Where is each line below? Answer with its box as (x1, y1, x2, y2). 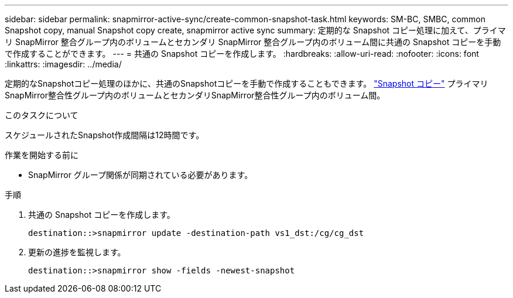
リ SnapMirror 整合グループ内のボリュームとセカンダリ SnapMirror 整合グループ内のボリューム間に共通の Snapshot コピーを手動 (5, 37, 501, 47)
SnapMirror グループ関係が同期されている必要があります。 (28, 170, 253, 180)
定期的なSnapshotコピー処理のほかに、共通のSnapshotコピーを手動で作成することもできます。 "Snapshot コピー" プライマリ (5, 78, 488, 88)
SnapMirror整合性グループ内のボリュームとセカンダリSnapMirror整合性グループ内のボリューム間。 (5, 90, 385, 100)
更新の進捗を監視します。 (28, 247, 126, 257)
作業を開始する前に (5, 150, 78, 160)
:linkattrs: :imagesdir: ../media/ (5, 59, 122, 69)
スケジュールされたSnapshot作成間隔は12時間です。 (5, 130, 204, 140)
